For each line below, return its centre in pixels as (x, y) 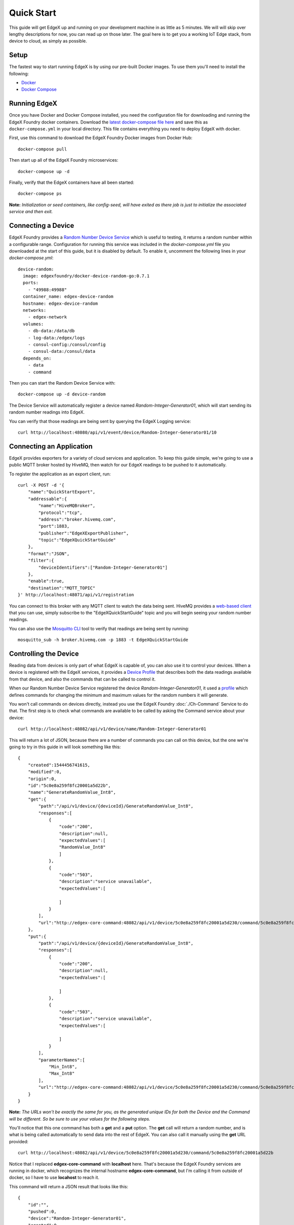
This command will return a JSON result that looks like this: (69, 1186)
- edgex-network (47, 317)
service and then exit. (31, 212)
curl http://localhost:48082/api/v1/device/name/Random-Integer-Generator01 (112, 729)
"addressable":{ (47, 499)
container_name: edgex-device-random (68, 297)
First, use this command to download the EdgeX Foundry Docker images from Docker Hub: (101, 138)
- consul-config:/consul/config (67, 344)
